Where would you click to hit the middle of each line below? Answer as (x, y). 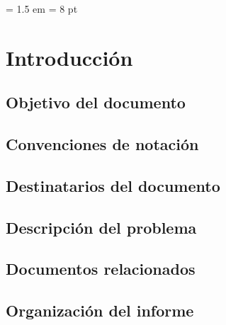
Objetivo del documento (96, 102)
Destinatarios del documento (113, 185)
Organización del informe (100, 310)
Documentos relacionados (101, 269)
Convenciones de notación (102, 144)
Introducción (69, 57)
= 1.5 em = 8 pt (42, 8)
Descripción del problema (101, 227)
